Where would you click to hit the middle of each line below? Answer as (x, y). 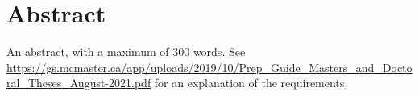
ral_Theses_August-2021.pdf (79, 83)
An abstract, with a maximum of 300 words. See (126, 52)
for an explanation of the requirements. (251, 83)
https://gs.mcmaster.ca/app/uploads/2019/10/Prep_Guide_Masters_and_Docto (209, 67)
